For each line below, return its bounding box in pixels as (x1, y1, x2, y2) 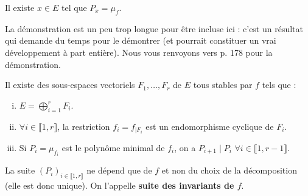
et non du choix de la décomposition (161, 164, 297, 177)
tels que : (262, 78, 296, 91)
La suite (5, 164, 35, 177)
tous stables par (193, 78, 253, 91)
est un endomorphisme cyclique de (145, 120, 274, 132)
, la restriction (57, 120, 110, 132)
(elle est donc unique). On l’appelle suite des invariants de (5, 179, 234, 192)
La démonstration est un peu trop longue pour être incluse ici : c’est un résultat (5, 22, 303, 35)
